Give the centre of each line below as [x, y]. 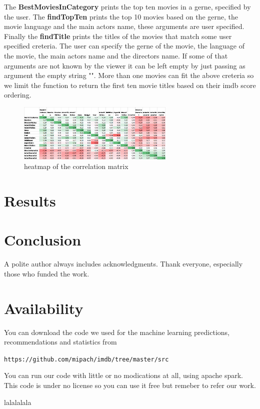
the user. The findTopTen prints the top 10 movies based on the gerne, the [121, 16]
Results [30, 200]
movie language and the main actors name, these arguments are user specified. [124, 26]
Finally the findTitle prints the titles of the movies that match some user [118, 36]
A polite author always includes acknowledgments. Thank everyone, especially [123, 264]
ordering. [18, 95]
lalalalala [18, 402]
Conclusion [43, 240]
